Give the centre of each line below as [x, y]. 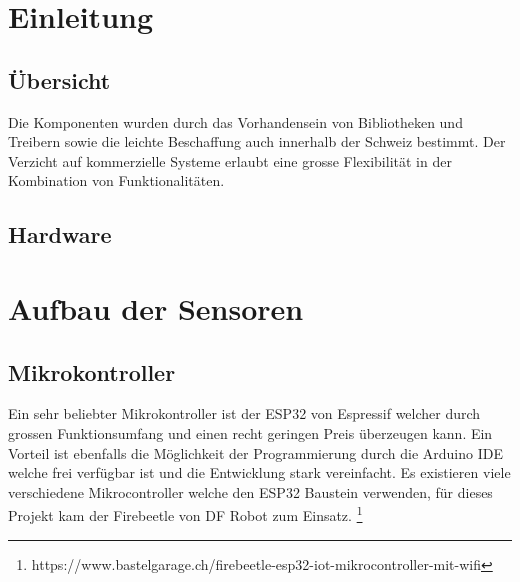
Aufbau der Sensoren [156, 307]
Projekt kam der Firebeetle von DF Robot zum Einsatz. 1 [185, 513]
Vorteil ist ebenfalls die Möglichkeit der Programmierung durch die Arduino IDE [255, 452]
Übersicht [59, 79]
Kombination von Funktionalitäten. [116, 180]
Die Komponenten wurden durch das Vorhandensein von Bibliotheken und [235, 121]
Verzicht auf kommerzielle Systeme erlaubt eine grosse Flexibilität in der [230, 160]
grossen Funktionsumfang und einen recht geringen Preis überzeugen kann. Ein [250, 432]
